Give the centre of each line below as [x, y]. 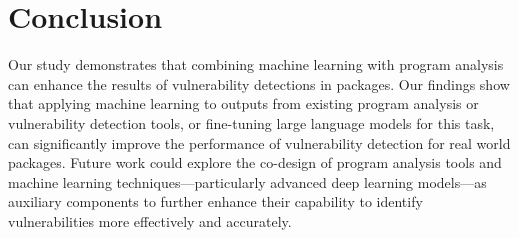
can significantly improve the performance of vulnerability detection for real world [259, 142]
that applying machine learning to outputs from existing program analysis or [243, 103]
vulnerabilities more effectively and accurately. [150, 220]
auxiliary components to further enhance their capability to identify [215, 201]
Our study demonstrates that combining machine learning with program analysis [256, 64]
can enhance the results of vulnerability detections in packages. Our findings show [259, 83]
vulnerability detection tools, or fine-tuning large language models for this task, [251, 122]
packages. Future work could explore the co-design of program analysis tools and [255, 162]
